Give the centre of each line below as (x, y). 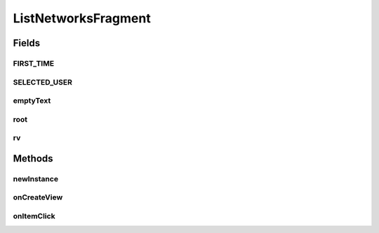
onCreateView (38, 197)
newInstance (36, 178)
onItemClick (34, 216)
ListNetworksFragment (82, 18)
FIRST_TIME (34, 63)
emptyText (32, 101)
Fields (27, 43)
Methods (33, 158)
